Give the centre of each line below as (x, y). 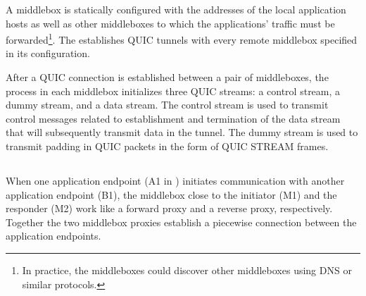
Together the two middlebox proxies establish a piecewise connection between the (181, 222)
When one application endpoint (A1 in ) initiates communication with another (175, 180)
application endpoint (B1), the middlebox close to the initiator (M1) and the (171, 194)
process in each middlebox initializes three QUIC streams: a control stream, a (173, 91)
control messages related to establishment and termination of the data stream (173, 118)
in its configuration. (48, 53)
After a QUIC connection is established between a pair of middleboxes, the (167, 77)
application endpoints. (53, 236)
